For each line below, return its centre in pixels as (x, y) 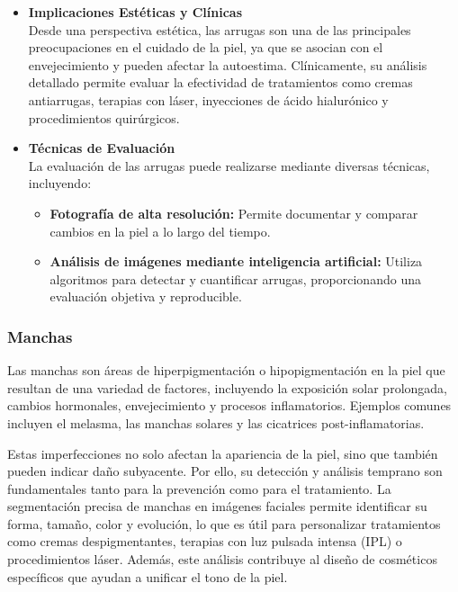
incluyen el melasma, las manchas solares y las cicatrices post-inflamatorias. (216, 422)
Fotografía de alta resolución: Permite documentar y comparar (234, 213)
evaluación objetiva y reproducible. (146, 296)
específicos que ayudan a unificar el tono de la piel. (148, 576)
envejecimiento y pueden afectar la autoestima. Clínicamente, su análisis (228, 64)
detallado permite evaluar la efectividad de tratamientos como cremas (220, 82)
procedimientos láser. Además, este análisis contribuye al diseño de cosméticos (222, 559)
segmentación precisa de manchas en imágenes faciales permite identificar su (217, 506)
